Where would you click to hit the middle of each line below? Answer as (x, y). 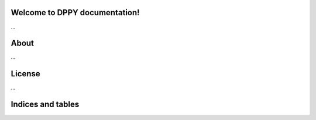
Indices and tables (45, 105)
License (25, 74)
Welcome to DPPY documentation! (75, 13)
